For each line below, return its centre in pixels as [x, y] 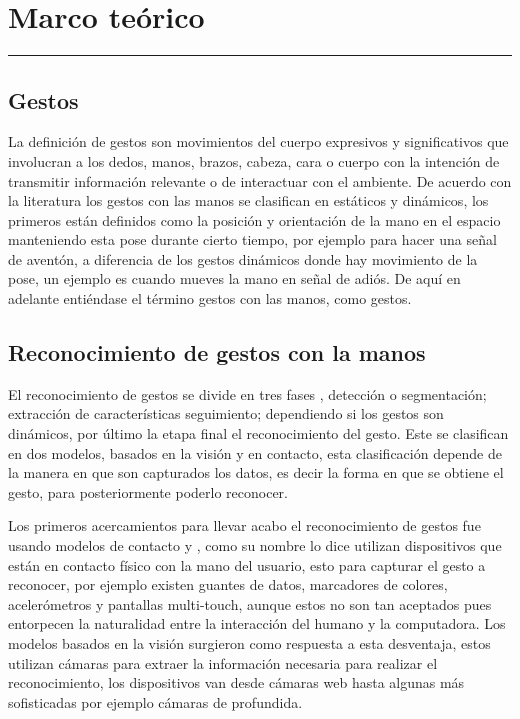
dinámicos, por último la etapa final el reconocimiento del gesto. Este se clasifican [258, 433]
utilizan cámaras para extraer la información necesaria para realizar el [223, 662]
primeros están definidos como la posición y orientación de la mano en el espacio [254, 219]
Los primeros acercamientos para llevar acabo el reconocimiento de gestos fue [244, 525]
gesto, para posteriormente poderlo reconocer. [148, 491]
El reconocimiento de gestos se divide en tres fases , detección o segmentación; [247, 393]
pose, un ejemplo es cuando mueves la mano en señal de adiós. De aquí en [234, 278]
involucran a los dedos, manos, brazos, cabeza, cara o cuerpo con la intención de [254, 160]
